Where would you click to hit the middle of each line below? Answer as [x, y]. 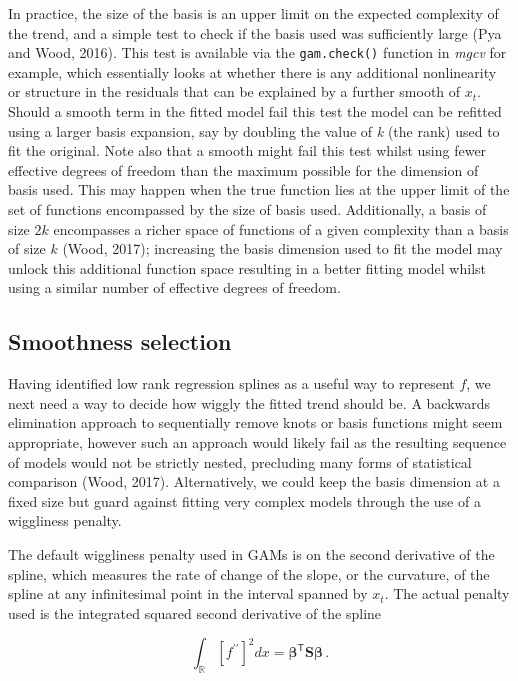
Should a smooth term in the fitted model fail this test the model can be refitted [255, 111]
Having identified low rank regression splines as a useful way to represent [231, 383]
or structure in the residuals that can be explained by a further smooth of [234, 91]
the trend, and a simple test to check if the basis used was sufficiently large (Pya [255, 32]
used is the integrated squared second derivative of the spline [195, 612]
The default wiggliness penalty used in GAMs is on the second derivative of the [251, 553]
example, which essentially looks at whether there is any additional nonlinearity [252, 71]
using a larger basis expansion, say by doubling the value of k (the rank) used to [254, 130]
